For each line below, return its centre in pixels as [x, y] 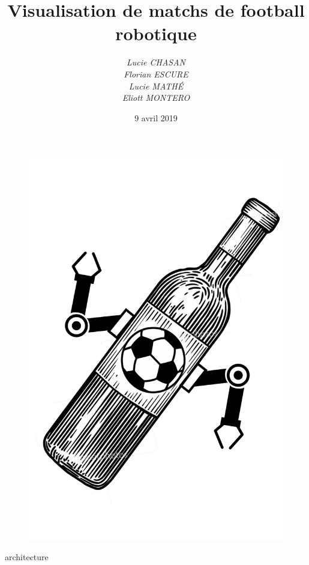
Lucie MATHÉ [156, 86]
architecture [27, 556]
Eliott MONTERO [156, 98]
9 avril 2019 [156, 117]
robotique [156, 33]
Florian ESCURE [156, 74]
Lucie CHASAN [156, 62]
